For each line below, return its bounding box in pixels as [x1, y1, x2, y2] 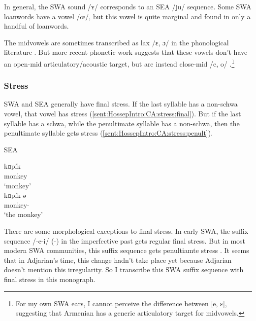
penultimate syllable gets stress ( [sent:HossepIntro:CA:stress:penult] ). [4, 128, 213, 138]
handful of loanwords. [4, 21, 69, 31]
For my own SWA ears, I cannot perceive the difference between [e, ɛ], [15, 298, 227, 308]
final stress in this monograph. [4, 274, 96, 284]
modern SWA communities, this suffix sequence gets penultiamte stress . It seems [4, 245, 249, 255]
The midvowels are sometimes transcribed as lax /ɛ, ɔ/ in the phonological [4, 37, 229, 47]
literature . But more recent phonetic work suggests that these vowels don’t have [4, 47, 248, 57]
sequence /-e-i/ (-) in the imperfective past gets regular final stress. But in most [4, 235, 246, 246]
